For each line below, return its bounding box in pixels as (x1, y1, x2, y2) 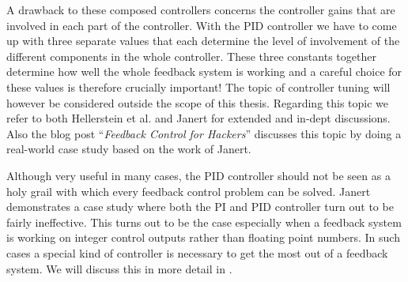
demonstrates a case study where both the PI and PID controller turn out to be (6, 198, 394, 215)
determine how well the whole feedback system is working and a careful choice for (6, 63, 402, 80)
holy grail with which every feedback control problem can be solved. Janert (6, 182, 371, 199)
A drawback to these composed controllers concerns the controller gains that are (6, 2, 395, 17)
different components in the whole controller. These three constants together (6, 47, 376, 64)
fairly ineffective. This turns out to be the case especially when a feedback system (6, 213, 402, 230)
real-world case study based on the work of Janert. (6, 141, 251, 157)
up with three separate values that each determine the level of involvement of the (6, 32, 400, 49)
